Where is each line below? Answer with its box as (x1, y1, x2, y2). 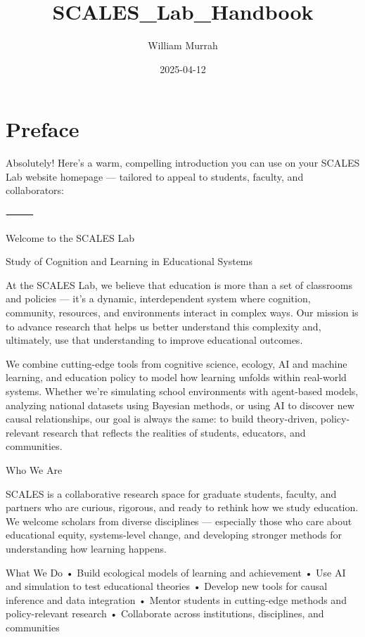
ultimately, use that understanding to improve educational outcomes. (6, 333, 303, 347)
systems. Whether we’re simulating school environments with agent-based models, (6, 383, 359, 398)
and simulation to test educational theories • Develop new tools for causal (6, 579, 328, 593)
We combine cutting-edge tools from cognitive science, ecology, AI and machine (6, 356, 347, 371)
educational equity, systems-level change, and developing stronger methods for (6, 527, 342, 542)
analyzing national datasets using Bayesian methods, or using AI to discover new (6, 397, 354, 412)
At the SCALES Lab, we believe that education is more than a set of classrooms (6, 277, 352, 292)
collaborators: (6, 183, 65, 198)
